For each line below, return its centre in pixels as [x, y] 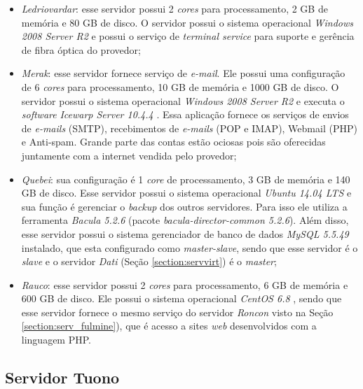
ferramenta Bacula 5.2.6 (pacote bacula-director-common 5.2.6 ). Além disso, [185, 220]
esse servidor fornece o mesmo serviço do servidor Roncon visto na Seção [177, 312]
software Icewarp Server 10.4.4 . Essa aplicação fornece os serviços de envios [185, 114]
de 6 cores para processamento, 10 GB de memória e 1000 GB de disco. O [180, 86]
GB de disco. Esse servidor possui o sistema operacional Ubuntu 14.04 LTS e [186, 193]
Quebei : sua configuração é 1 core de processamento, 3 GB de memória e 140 [186, 179]
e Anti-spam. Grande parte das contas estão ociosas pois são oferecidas [173, 142]
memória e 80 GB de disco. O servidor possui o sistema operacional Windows [187, 22]
